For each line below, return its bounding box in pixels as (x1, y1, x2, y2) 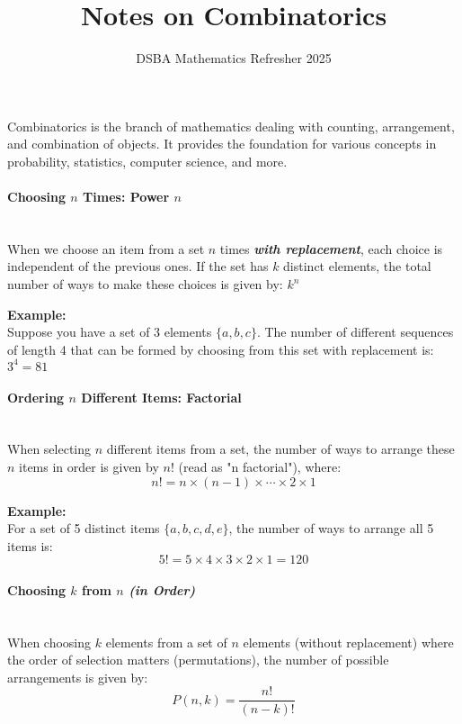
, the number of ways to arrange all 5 (228, 519, 434, 538)
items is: (7, 536, 53, 555)
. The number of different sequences (256, 322, 454, 341)
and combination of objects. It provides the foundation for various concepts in (7, 134, 437, 153)
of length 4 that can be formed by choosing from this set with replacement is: (7, 339, 434, 358)
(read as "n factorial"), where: (178, 457, 342, 475)
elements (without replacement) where (243, 632, 454, 651)
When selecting (7, 439, 92, 458)
